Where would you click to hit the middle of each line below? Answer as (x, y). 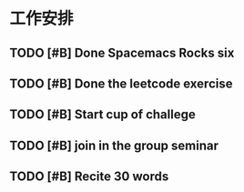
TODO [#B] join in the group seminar (114, 145)
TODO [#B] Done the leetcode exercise (121, 83)
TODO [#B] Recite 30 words (89, 177)
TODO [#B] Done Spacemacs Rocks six (122, 52)
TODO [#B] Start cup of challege (102, 115)
